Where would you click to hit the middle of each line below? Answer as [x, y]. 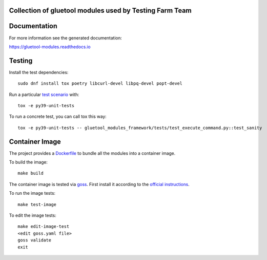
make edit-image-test [43, 227]
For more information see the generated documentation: [65, 38]
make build [31, 173]
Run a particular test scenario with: [44, 94]
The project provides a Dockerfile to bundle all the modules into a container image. [92, 153]
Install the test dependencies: [39, 72]
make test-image [37, 204]
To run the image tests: [32, 193]
